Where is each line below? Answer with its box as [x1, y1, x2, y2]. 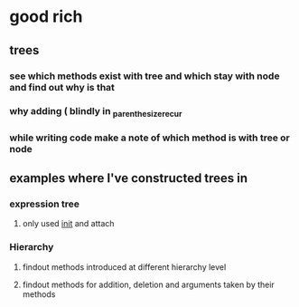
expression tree [9, 197, 79, 210]
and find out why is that [9, 81, 116, 93]
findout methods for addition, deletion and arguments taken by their [22, 279, 276, 290]
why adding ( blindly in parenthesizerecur [9, 105, 182, 120]
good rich [9, 6, 83, 27]
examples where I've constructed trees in [9, 170, 248, 186]
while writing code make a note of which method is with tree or [9, 131, 291, 144]
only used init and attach [22, 218, 115, 229]
